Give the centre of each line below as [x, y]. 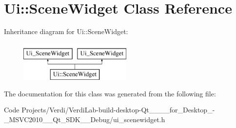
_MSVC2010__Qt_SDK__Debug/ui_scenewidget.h [85, 119]
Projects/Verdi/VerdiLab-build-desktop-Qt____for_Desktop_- [118, 110]
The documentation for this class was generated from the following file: [110, 93]
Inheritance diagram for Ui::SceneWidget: [66, 31]
